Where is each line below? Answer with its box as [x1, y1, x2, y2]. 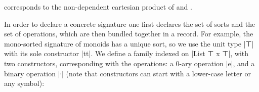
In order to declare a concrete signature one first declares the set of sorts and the [4, 18, 255, 29]
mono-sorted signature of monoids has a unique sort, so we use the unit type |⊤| [4, 38, 254, 49]
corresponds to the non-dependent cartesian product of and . [4, 2, 192, 12]
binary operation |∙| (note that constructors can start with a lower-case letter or [4, 68, 251, 78]
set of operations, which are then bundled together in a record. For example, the [4, 28, 253, 39]
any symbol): [4, 78, 45, 88]
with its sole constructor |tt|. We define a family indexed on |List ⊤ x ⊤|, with [4, 48, 249, 59]
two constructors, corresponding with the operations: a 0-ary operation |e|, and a [4, 58, 255, 68]
